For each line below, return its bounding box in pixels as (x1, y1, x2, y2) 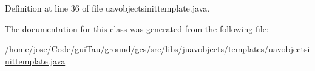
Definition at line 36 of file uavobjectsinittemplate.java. (5, 2, 210, 14)
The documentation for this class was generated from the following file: (5, 22, 269, 35)
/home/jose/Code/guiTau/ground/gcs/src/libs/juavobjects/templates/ (5, 42, 269, 55)
